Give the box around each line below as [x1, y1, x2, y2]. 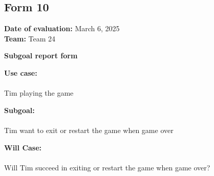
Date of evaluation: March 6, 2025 [4, 23, 120, 34]
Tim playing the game [4, 87, 74, 98]
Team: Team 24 [4, 33, 56, 43]
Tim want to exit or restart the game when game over [4, 124, 174, 135]
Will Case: [4, 142, 42, 152]
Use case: [4, 67, 37, 78]
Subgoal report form [4, 50, 78, 61]
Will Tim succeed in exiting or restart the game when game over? [4, 162, 210, 172]
